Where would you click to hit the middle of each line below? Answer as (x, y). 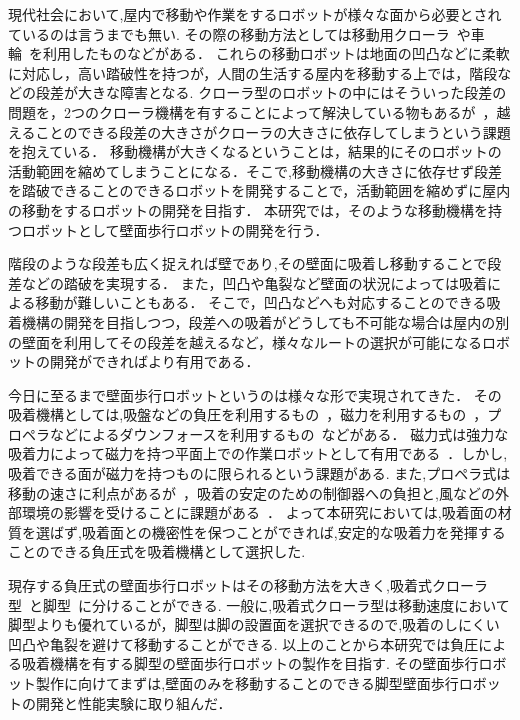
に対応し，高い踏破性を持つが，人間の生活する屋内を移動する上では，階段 (253, 72)
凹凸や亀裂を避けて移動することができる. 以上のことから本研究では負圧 (243, 643)
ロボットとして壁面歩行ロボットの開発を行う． (175, 229)
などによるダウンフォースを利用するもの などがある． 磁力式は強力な (279, 433)
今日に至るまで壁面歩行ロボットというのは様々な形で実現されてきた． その (255, 394)
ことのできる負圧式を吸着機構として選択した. (157, 551)
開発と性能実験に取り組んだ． (133, 702)
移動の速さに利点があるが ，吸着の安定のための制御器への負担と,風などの (251, 492)
